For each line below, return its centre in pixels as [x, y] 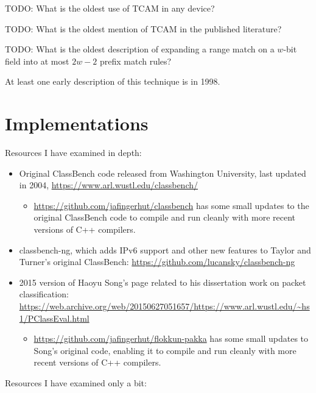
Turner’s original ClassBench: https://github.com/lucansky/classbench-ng [157, 262]
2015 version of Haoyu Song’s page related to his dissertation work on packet [163, 282]
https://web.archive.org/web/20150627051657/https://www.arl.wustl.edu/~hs [164, 306]
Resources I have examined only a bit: [76, 383]
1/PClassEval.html [54, 318]
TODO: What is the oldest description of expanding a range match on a [140, 49]
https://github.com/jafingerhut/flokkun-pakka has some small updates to [171, 338]
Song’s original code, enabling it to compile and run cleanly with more [165, 350]
